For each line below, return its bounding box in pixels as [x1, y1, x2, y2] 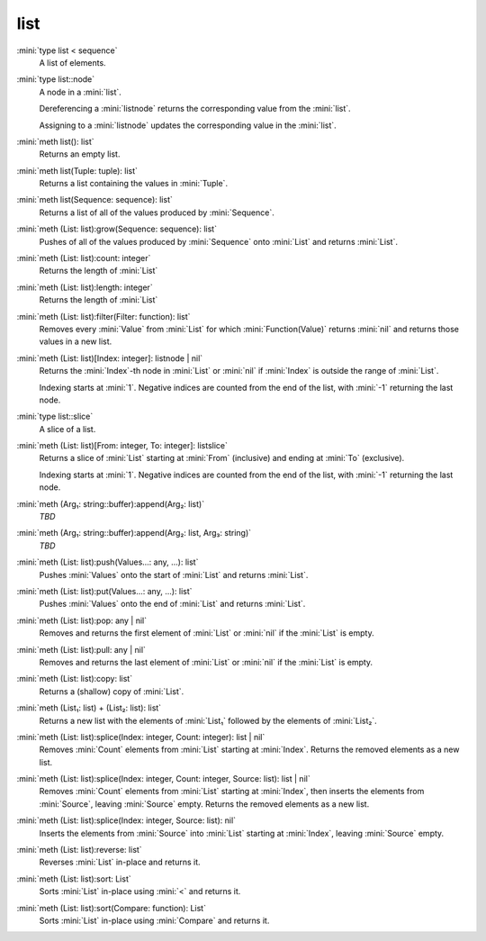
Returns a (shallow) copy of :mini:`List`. [39, 685, 184, 697]
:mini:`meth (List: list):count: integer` [16, 253, 151, 264]
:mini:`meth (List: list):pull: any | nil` [16, 644, 146, 655]
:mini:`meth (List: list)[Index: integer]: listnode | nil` [16, 352, 203, 364]
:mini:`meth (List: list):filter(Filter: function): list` [16, 311, 191, 321]
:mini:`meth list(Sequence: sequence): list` [16, 195, 173, 205]
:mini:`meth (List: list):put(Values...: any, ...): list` [16, 586, 193, 596]
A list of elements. [39, 57, 107, 68]
